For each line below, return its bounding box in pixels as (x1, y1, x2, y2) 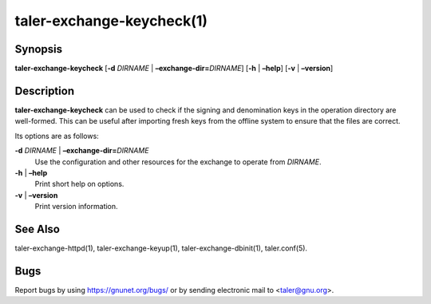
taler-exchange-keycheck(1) (14, 12, 208, 30)
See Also (14, 222, 60, 235)
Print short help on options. (34, 180, 125, 189)
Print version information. (34, 202, 119, 211)
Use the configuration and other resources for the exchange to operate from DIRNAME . (34, 156, 322, 167)
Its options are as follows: (14, 131, 99, 140)
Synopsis (14, 42, 63, 56)
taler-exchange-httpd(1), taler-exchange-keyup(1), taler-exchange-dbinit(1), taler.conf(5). (14, 243, 307, 253)
